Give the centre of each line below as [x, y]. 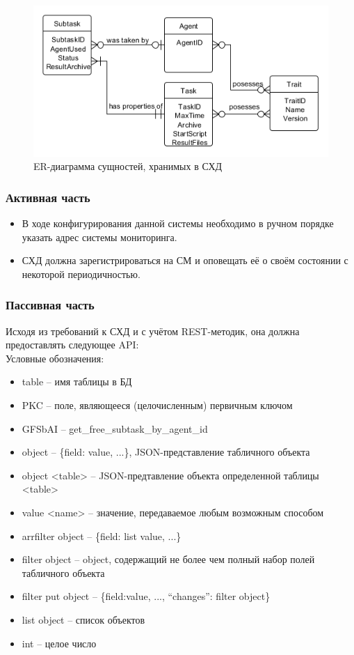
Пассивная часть [50, 305]
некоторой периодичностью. [81, 273]
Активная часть [48, 197]
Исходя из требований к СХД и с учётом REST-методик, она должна [153, 331]
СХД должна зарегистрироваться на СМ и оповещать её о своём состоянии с [185, 260]
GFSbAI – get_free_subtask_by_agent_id [115, 428]
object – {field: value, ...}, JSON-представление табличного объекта [166, 452]
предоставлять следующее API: [72, 345]
